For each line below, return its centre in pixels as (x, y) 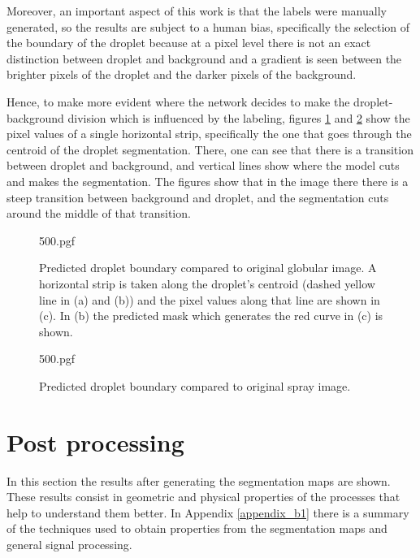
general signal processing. (69, 544)
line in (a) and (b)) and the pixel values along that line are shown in (210, 299)
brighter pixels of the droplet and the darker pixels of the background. (182, 74)
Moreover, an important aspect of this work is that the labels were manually (197, 11)
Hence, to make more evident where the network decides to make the (178, 101)
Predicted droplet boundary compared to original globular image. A (208, 268)
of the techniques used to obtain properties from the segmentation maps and (197, 528)
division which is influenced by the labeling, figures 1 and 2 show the (239, 117)
